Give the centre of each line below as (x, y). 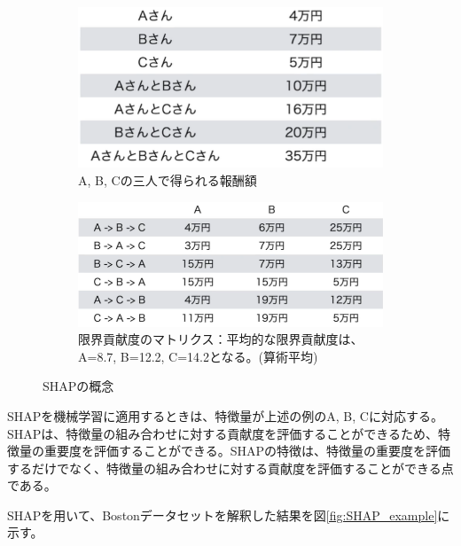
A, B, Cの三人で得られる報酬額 (168, 179)
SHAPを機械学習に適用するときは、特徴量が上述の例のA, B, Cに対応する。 (225, 415)
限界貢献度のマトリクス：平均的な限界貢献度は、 (221, 339)
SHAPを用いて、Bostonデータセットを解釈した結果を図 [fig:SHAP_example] (223, 515)
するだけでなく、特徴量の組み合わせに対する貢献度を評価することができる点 (230, 468)
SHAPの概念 (78, 386)
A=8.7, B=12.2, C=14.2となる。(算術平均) (198, 356)
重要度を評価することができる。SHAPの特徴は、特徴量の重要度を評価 (247, 451)
